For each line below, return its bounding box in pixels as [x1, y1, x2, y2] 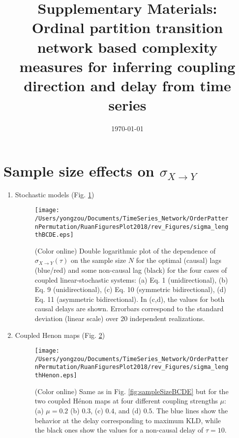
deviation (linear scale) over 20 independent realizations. [34, 313, 205, 323]
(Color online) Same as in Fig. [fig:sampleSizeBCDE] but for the [34, 386, 229, 396]
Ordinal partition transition [31, 17, 223, 37]
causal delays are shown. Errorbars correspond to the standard [34, 303, 224, 314]
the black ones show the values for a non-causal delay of [34, 425, 204, 435]
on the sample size [70, 255, 126, 265]
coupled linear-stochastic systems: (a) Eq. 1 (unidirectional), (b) [34, 274, 228, 285]
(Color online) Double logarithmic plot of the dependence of [34, 245, 216, 255]
